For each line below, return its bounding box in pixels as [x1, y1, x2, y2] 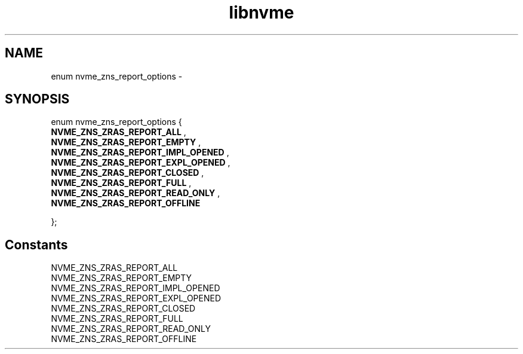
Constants [5, 237, 68, 252]
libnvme [229, 2, 294, 23]
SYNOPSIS [5, 91, 70, 107]
